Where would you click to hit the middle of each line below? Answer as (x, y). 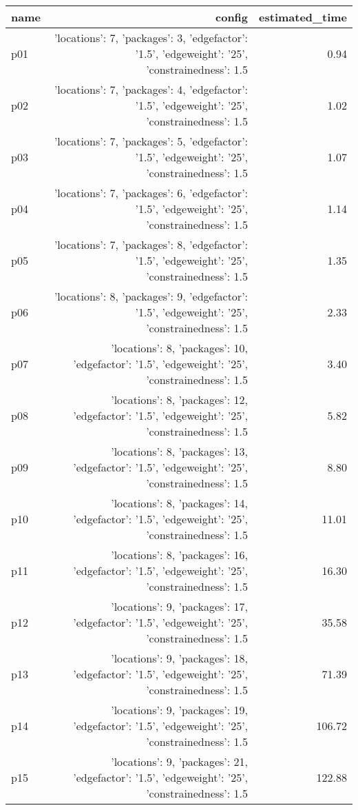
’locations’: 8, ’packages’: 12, (180, 399)
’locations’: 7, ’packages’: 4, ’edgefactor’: (151, 89)
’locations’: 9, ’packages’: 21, (180, 761)
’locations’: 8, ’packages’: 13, (180, 451)
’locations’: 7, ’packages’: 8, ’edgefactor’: (151, 244)
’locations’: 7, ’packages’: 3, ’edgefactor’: (151, 38)
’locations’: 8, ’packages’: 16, (180, 555)
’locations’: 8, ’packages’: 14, (180, 503)
